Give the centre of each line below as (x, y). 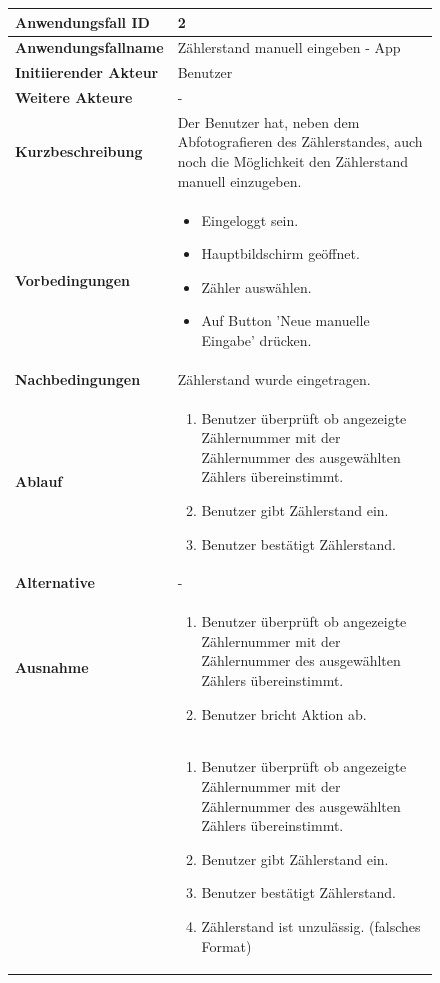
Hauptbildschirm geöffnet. (280, 253)
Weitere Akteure (74, 97)
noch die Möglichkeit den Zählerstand (293, 161)
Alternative (55, 582)
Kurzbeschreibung (79, 151)
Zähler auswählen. (256, 286)
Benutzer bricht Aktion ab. (284, 713)
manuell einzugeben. (239, 180)
